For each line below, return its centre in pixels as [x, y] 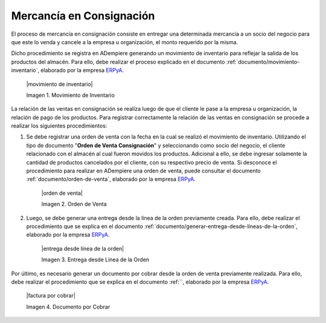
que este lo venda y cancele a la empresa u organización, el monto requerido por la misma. [125, 42]
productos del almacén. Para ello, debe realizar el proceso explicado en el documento [118, 62]
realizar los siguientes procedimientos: [59, 126]
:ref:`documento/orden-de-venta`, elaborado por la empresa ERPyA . [111, 179]
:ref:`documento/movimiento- [263, 62]
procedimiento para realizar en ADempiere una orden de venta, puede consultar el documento [143, 171]
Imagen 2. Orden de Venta [74, 204]
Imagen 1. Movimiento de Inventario [70, 95]
